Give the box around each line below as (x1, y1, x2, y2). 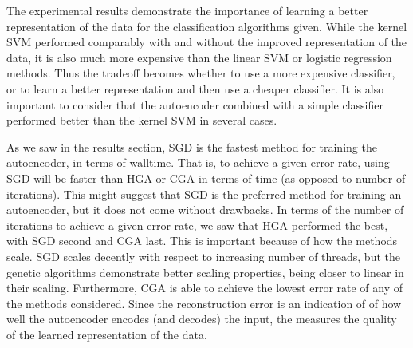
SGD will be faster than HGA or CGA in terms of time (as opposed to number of (6, 169, 406, 186)
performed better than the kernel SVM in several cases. (6, 112, 277, 129)
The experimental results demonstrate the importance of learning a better (6, 2, 368, 18)
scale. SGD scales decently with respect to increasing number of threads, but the (6, 247, 400, 264)
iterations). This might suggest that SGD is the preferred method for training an (6, 185, 402, 202)
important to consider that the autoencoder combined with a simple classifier (6, 96, 383, 113)
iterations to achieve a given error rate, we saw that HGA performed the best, (6, 216, 388, 233)
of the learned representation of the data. (6, 326, 207, 342)
